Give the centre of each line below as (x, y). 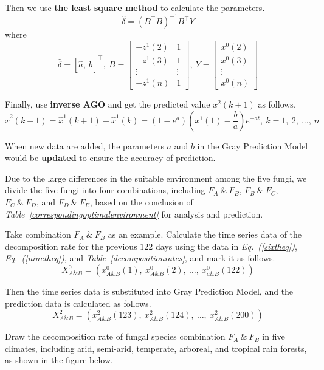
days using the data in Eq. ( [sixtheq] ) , (226, 246)
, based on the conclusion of (141, 202)
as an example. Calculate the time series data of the (205, 234)
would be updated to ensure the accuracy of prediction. (110, 158)
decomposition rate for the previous (71, 246)
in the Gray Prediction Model (253, 146)
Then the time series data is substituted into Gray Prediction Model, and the (149, 291)
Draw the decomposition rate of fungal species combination (115, 336)
